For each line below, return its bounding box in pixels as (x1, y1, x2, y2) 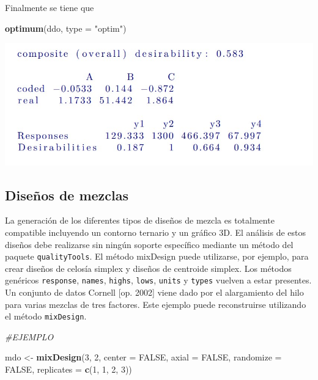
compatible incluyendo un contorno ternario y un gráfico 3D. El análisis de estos (5, 225, 306, 238)
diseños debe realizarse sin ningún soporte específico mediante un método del (5, 238, 294, 250)
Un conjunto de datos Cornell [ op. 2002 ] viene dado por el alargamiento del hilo (5, 286, 304, 299)
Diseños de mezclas (5, 185, 129, 204)
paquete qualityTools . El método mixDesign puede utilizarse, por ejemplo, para (5, 250, 309, 263)
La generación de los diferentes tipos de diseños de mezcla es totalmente (5, 214, 275, 227)
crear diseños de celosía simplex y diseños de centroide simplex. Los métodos (5, 261, 292, 274)
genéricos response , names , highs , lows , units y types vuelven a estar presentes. (5, 274, 312, 287)
